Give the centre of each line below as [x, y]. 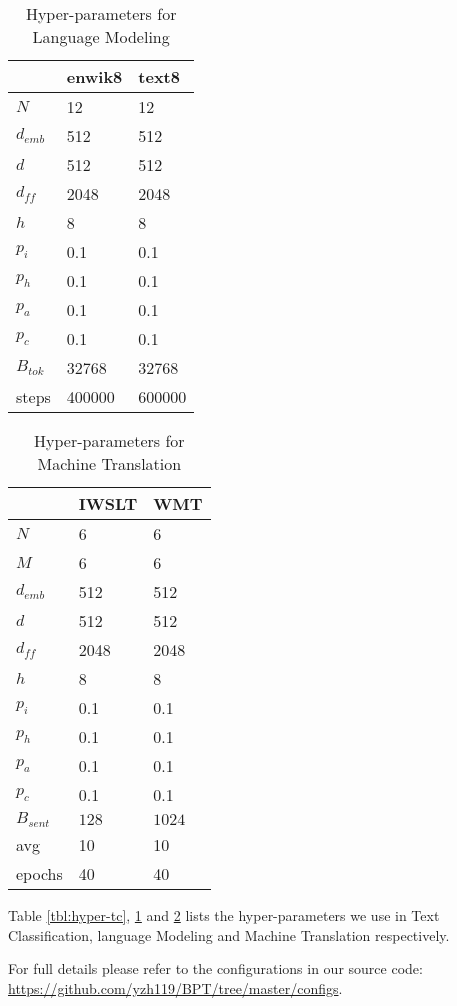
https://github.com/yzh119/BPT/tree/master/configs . [175, 987]
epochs [39, 873]
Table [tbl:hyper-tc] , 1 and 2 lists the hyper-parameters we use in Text [224, 914]
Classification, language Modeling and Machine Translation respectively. [229, 934]
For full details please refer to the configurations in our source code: [215, 968]
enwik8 [94, 76]
